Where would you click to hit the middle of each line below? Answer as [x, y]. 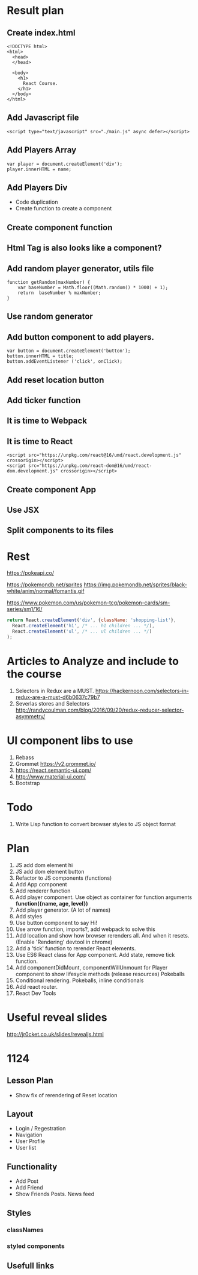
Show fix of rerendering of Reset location [66, 1095]
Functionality [32, 1167]
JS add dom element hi [44, 865]
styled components [36, 1246]
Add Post [27, 1181]
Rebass [25, 757]
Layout [20, 1114]
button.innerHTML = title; [40, 356]
